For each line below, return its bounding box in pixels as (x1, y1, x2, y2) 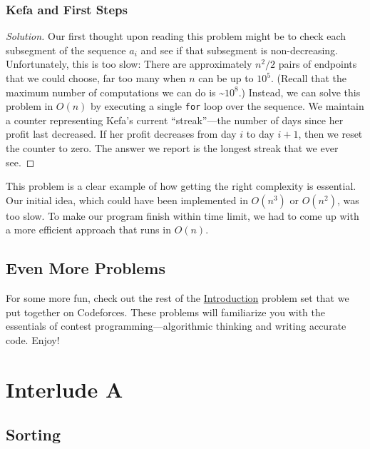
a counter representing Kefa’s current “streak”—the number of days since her (6, 112, 344, 127)
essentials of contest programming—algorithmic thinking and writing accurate (6, 318, 346, 333)
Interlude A (6, 374, 123, 403)
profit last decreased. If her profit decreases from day (6, 126, 237, 141)
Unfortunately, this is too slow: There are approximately (6, 56, 252, 71)
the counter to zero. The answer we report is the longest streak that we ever (6, 141, 339, 156)
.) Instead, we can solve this (238, 84, 361, 99)
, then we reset (298, 126, 363, 141)
